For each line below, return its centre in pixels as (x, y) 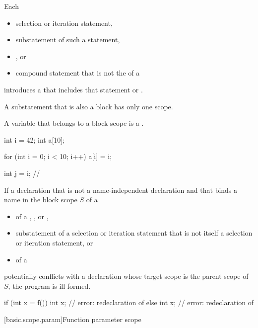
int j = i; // (22, 173)
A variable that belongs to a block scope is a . (74, 123)
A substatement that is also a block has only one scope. (89, 106)
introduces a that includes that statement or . (73, 89)
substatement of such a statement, (68, 40)
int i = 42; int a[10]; (34, 139)
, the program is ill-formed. (49, 286)
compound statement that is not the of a (78, 73)
